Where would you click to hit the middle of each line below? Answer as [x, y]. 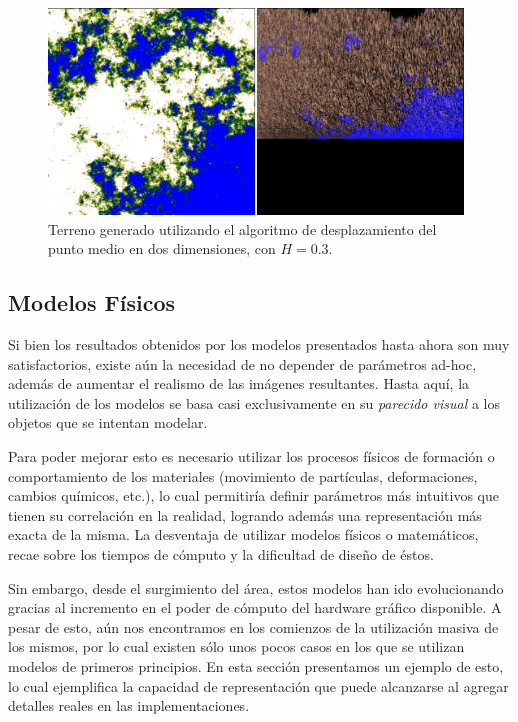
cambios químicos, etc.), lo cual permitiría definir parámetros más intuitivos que [253, 495]
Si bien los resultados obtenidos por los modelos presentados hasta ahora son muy [259, 344]
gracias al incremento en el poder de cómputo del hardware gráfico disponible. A [255, 607]
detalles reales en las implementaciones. [129, 705]
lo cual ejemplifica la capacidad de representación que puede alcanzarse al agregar [258, 685]
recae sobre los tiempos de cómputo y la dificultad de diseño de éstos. [221, 553]
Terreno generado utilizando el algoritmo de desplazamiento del [242, 228]
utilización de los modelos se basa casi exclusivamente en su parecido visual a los [254, 402]
